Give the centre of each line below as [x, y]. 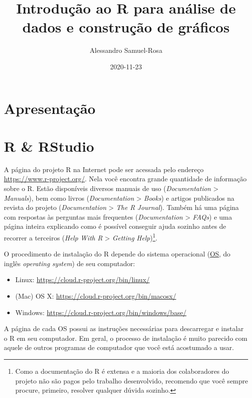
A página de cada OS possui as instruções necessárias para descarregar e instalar [124, 328]
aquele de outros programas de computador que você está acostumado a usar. [119, 347]
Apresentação [50, 108]
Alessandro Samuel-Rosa [126, 50]
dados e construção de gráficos [126, 27]
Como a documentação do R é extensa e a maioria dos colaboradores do [122, 371]
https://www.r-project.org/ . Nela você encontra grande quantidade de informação [125, 179]
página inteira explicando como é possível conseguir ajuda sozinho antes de [115, 226]
